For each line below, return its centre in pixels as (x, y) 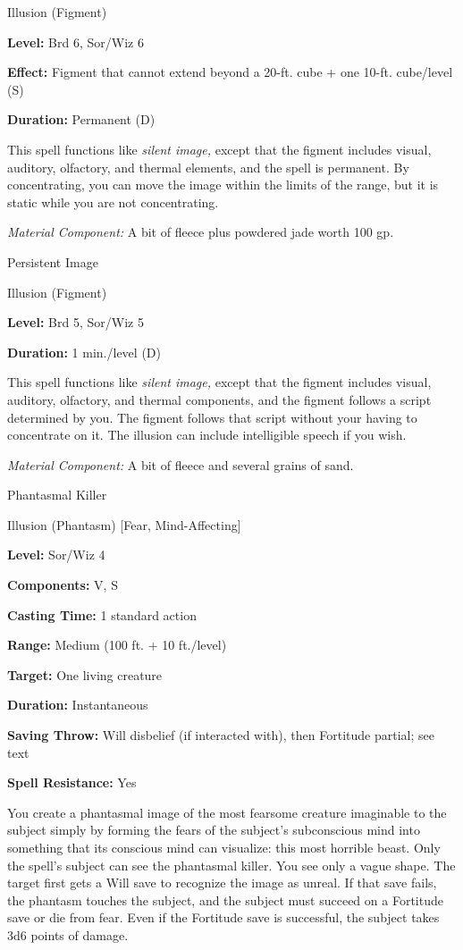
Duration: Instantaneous (78, 705)
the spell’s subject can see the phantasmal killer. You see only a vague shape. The (231, 865)
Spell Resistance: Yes (72, 782)
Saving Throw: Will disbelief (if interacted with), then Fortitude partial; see (221, 735)
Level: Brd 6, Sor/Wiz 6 (76, 42)
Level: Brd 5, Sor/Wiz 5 (76, 322)
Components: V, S (63, 585)
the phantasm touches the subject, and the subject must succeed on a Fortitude (225, 900)
